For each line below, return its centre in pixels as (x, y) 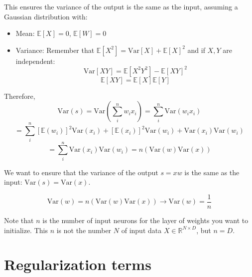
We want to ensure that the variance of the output (81, 172)
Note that (19, 220)
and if (196, 50)
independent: (35, 61)
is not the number (84, 230)
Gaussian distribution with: (46, 16)
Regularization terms (78, 264)
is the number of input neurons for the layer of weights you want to (145, 220)
